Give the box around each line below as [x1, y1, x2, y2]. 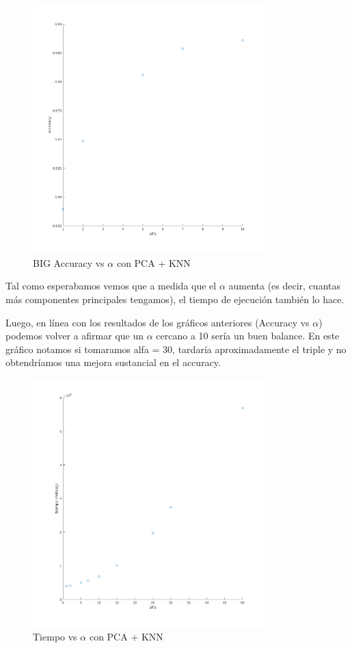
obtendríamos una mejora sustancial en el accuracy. [5, 355, 221, 370]
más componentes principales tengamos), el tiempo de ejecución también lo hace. [5, 291, 344, 306]
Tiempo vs [33, 629, 77, 643]
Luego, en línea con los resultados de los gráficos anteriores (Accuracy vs [5, 315, 310, 329]
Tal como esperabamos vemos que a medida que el [5, 278, 217, 293]
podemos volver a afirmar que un [5, 328, 144, 343]
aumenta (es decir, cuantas [228, 278, 341, 293]
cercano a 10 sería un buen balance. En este [156, 328, 340, 343]
